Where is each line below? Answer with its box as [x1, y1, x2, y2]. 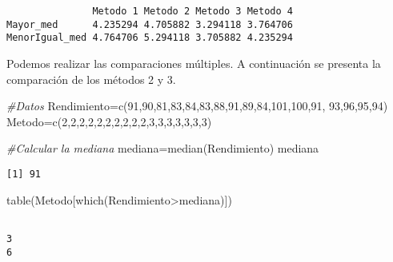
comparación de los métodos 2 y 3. [6, 70, 176, 87]
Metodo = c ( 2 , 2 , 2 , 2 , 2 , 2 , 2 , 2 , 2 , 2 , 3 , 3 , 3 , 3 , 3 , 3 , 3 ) [6, 113, 212, 129]
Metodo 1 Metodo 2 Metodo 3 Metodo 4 [92, 6, 293, 17]
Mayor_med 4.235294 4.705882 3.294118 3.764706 [6, 18, 293, 30]
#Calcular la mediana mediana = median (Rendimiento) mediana [6, 140, 319, 157]
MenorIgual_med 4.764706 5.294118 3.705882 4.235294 [6, 32, 293, 44]
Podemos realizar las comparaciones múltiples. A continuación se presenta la [6, 54, 381, 71]
